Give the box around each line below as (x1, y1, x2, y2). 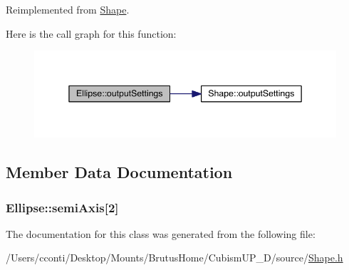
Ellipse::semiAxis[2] (6, 198, 119, 216)
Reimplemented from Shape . (6, 2, 130, 16)
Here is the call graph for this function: (6, 26, 177, 41)
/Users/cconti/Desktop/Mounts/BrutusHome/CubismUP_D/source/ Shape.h (6, 250, 343, 265)
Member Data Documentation (6, 161, 233, 183)
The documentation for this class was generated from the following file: (6, 226, 316, 241)
